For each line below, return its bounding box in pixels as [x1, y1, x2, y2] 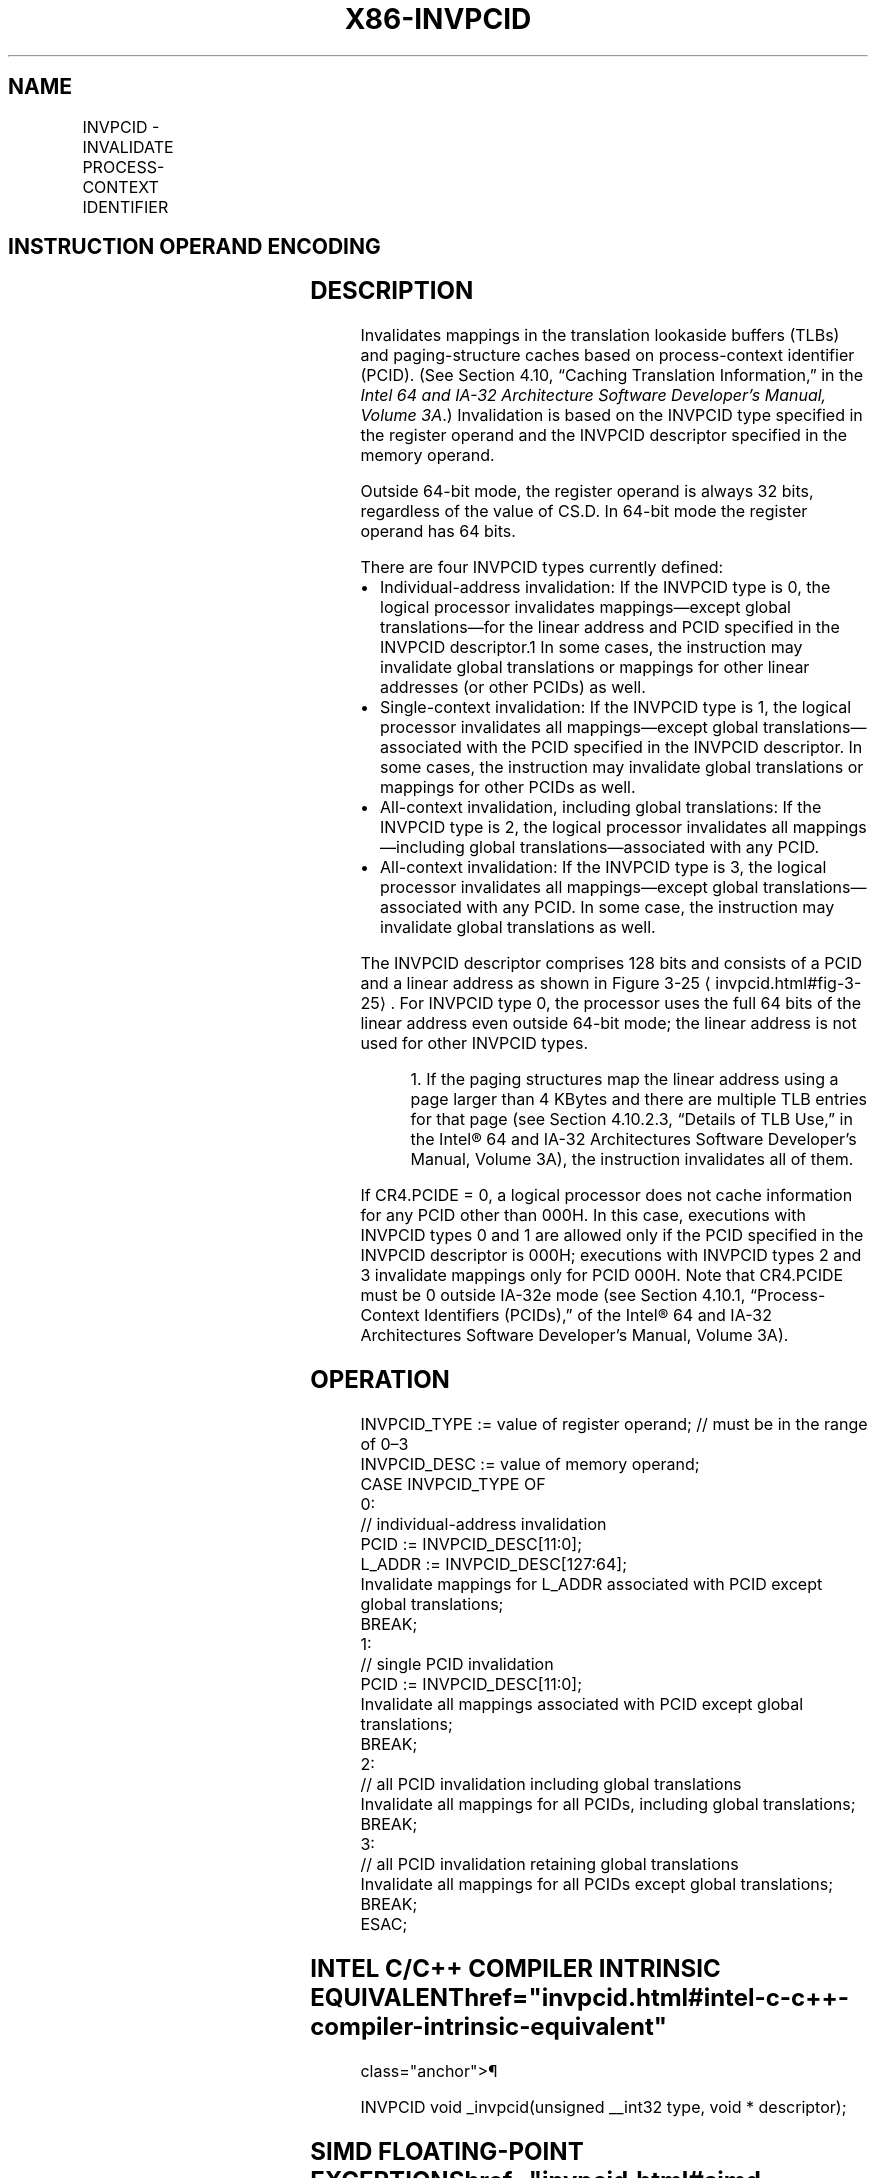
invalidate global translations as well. [380, 917, 656, 938]
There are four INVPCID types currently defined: [360, 557, 724, 578]
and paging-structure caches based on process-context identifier [360, 345, 855, 366]
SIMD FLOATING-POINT [310, 2136, 584, 2166]
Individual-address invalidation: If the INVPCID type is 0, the [380, 577, 831, 598]
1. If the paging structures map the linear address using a [410, 1069, 839, 1090]
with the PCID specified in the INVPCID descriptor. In [466, 737, 863, 758]
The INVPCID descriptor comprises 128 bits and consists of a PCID [360, 953, 863, 974]
